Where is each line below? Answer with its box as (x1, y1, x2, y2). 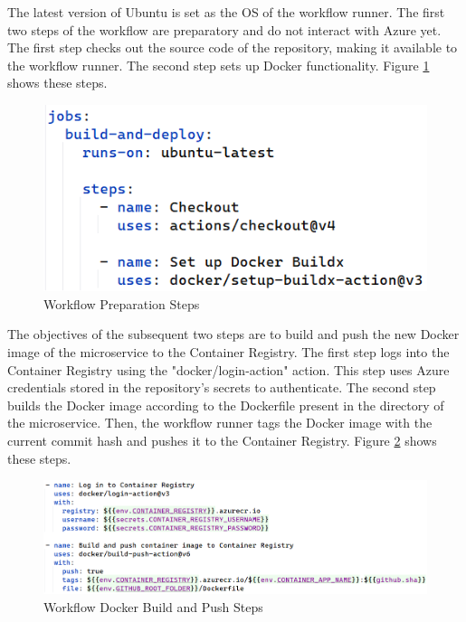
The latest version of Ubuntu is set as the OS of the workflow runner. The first (7, 3, 445, 21)
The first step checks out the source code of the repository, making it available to (7, 38, 458, 57)
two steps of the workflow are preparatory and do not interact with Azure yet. (7, 20, 442, 39)
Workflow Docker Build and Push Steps (43, 598, 263, 617)
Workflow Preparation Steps (43, 294, 200, 313)
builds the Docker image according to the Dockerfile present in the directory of (7, 395, 444, 414)
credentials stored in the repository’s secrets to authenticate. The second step (7, 378, 436, 397)
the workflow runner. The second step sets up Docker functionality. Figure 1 (7, 55, 430, 74)
